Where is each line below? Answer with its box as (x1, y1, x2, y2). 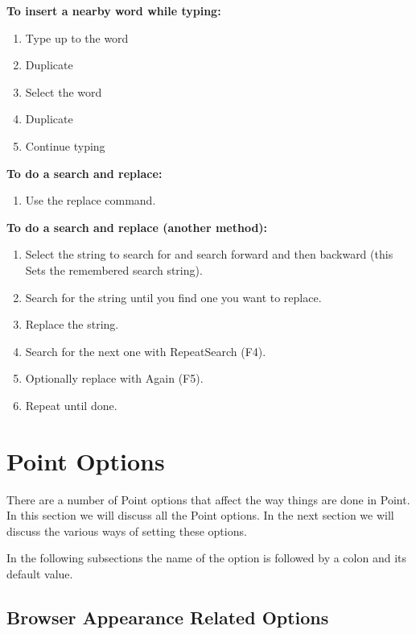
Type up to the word (25, 29, 129, 46)
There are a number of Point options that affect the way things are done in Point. (6, 491, 410, 508)
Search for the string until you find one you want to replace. (25, 288, 322, 305)
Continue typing (25, 137, 105, 154)
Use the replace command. (25, 192, 156, 209)
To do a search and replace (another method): (6, 218, 268, 235)
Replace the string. (25, 316, 119, 333)
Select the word (25, 83, 102, 100)
